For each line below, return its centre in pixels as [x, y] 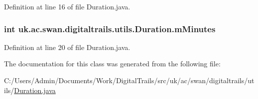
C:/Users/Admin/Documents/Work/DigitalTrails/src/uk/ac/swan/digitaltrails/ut [129, 80]
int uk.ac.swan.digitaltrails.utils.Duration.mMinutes [110, 28]
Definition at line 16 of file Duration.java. [67, 6]
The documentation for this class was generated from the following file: [112, 64]
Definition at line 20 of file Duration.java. [67, 47]
